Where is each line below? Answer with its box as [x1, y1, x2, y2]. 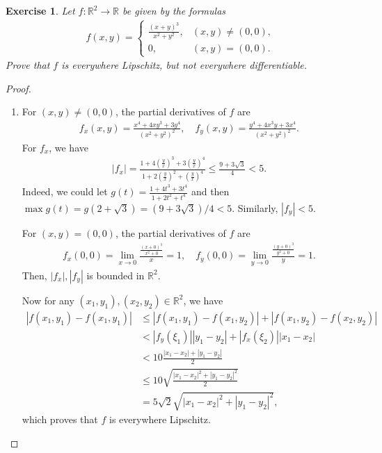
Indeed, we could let [22, 184, 108, 199]
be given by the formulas [122, 3, 226, 17]
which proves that [22, 412, 98, 427]
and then [191, 184, 230, 199]
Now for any [22, 293, 74, 307]
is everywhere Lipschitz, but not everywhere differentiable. [61, 58, 308, 72]
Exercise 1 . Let [6, 3, 75, 17]
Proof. [6, 81, 31, 95]
